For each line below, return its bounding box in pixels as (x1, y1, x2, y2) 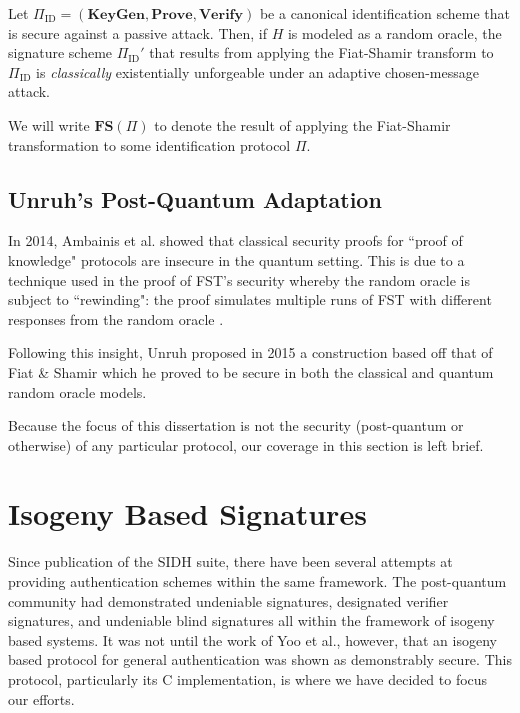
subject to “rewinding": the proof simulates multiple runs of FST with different (8, 289, 492, 310)
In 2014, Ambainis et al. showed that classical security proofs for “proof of (8, 230, 463, 251)
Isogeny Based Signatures (8, 493, 367, 534)
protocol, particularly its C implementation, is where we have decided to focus (8, 668, 488, 689)
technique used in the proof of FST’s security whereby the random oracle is (8, 269, 470, 290)
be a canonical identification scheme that (259, 3, 511, 23)
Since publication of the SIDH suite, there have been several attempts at (8, 551, 453, 572)
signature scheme (8, 42, 113, 63)
